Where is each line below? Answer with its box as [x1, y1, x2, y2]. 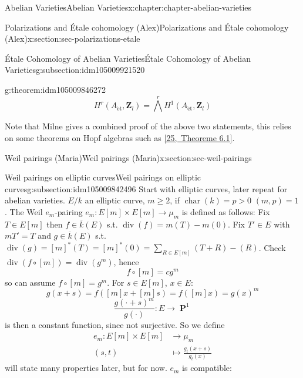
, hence [113, 256, 139, 268]
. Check [258, 241, 286, 253]
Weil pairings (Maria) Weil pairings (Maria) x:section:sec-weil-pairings [5, 151, 252, 163]
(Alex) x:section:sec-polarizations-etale [5, 32, 140, 45]
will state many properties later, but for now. [5, 362, 167, 374]
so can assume [5, 276, 56, 288]
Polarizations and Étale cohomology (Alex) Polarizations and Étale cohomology [5, 21, 289, 33]
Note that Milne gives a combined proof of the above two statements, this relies [5, 120, 291, 132]
